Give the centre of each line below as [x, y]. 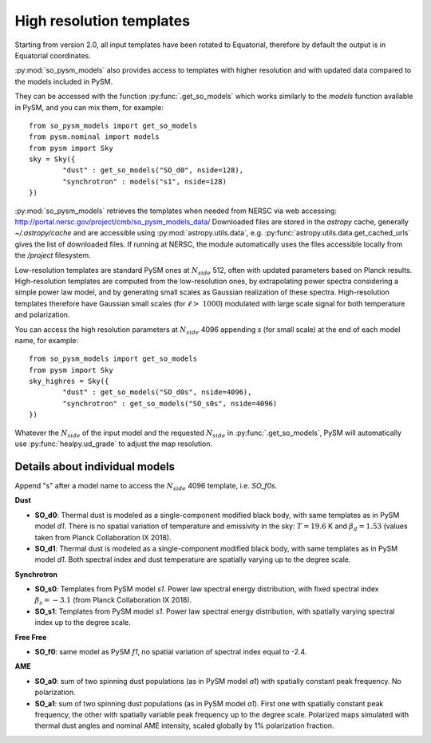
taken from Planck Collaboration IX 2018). [103, 537]
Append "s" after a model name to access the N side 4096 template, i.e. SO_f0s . [146, 486]
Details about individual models [95, 466]
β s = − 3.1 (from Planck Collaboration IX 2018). [113, 601]
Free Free [31, 637]
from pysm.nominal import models [94, 137]
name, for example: [47, 340]
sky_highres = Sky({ [69, 381]
